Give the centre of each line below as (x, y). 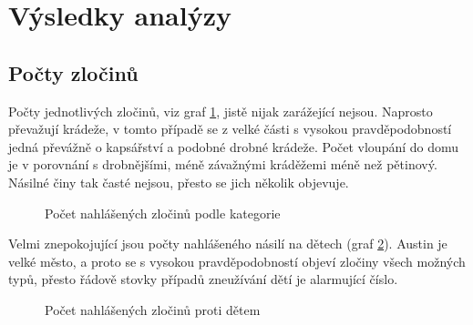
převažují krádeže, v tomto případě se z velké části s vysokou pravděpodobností (230, 129)
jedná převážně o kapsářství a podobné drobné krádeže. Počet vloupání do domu (234, 146)
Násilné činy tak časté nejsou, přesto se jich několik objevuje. (179, 182)
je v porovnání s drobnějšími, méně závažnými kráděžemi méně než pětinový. (223, 164)
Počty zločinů (73, 72)
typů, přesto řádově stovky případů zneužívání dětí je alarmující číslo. (203, 279)
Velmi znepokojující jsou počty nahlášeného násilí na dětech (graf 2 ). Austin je (228, 244)
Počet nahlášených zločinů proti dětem (153, 309)
